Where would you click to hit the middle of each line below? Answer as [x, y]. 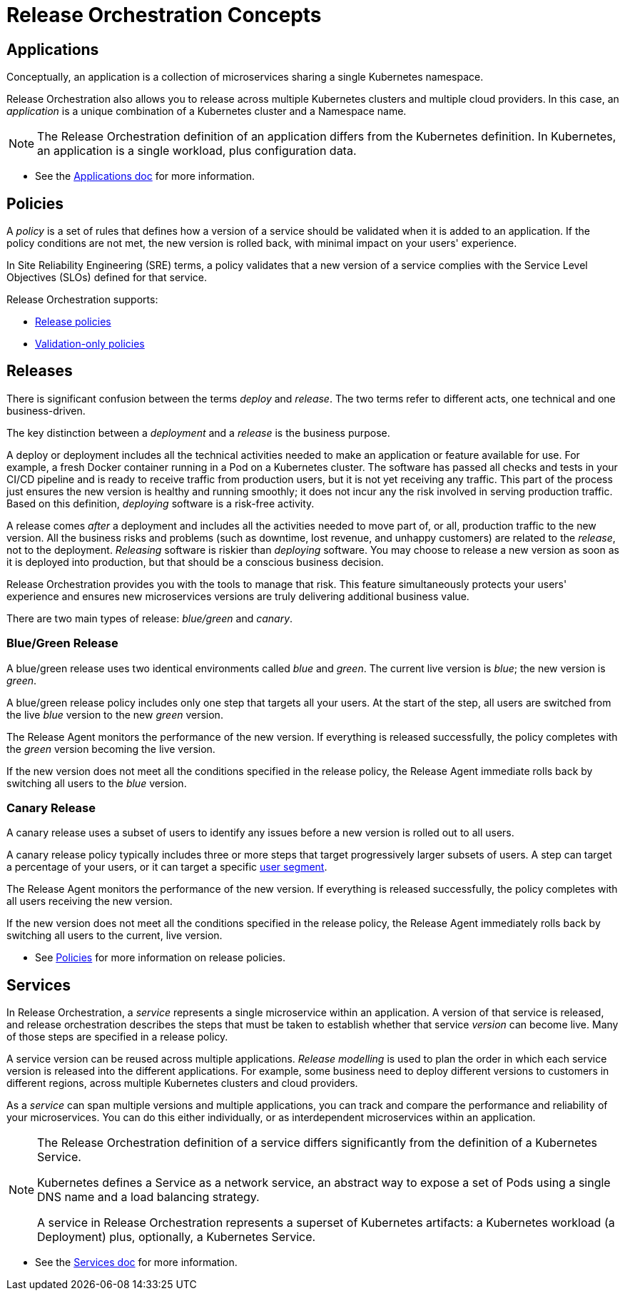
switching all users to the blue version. [97, 783]
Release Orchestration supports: [82, 300]
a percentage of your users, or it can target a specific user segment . [167, 867]
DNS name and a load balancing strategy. [148, 1197]
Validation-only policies [90, 344]
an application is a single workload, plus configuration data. [197, 151]
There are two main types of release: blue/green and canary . [150, 618]
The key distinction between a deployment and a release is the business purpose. [198, 432]
